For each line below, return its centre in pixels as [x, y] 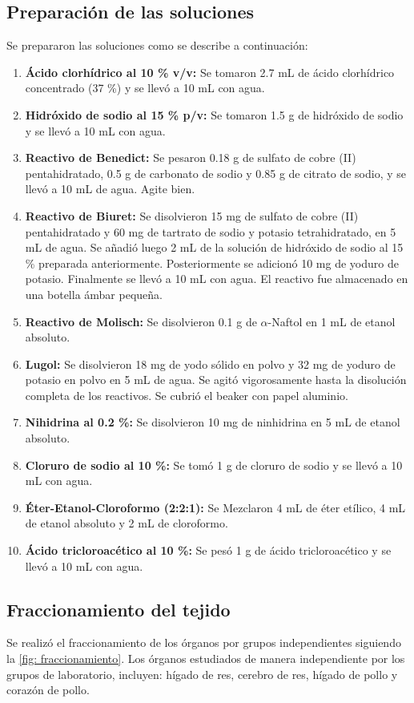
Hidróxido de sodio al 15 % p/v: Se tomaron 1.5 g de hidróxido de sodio [214, 114]
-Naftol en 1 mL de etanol [332, 321]
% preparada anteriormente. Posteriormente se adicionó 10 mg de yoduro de [212, 263]
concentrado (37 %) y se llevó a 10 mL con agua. [145, 88]
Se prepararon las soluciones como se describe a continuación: [157, 45]
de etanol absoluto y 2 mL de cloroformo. [127, 523]
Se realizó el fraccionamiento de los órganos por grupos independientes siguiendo [204, 642]
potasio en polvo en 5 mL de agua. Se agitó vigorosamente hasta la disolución [216, 380]
